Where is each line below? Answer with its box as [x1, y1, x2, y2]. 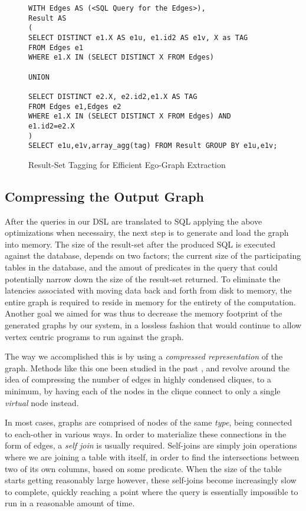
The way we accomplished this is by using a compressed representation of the [5, 350, 283, 362]
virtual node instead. [5, 396, 79, 408]
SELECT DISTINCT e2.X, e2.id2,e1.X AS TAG [28, 92, 198, 101]
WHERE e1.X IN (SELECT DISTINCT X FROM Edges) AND [28, 112, 231, 121]
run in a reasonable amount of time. [5, 497, 135, 509]
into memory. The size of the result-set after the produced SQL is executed [5, 238, 276, 250]
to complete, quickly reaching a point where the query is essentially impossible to [5, 485, 298, 497]
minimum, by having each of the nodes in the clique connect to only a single [5, 384, 281, 397]
